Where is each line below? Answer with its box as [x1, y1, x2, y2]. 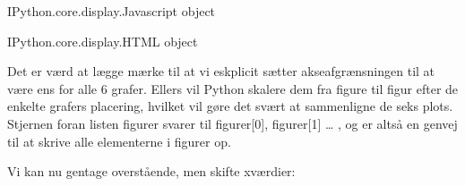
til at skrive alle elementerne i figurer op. [7, 131, 231, 150]
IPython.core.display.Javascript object [7, 2, 216, 20]
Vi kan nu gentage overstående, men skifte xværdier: [7, 162, 296, 181]
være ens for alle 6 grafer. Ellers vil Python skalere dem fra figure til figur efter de [7, 79, 459, 97]
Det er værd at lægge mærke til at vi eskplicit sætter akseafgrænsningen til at [7, 62, 435, 80]
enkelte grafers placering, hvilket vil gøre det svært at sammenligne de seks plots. [7, 97, 453, 115]
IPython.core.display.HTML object [7, 31, 198, 50]
